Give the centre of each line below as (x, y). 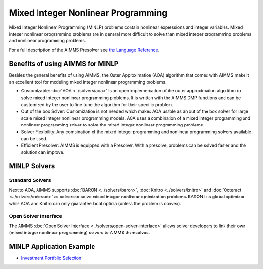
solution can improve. (43, 152)
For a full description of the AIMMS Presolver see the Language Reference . (84, 50)
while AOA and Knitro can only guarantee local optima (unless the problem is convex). (95, 203)
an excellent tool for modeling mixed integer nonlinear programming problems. (88, 82)
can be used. (34, 139)
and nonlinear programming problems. (47, 41)
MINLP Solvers (32, 166)
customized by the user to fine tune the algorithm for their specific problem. (97, 105)
